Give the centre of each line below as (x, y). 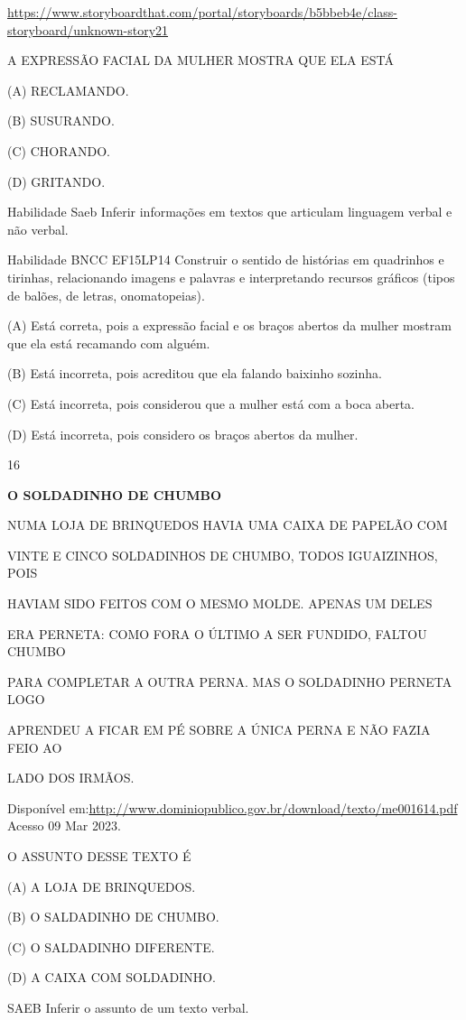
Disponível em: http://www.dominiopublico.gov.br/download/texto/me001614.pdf (233, 807)
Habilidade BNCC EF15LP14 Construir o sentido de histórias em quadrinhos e (226, 260)
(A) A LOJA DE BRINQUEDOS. (102, 886)
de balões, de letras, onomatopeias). (106, 295)
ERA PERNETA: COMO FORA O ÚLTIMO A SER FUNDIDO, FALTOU (217, 633)
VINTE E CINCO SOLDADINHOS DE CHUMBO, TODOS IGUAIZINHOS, (223, 555)
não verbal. (38, 229)
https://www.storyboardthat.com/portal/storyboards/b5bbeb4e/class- (202, 12)
